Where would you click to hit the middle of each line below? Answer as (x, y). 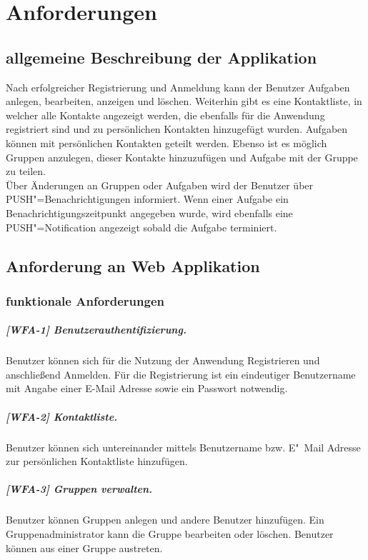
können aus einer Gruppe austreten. (84, 547)
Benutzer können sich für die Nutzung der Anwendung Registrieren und (163, 360)
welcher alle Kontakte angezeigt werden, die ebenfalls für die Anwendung (165, 115)
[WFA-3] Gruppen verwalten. (79, 489)
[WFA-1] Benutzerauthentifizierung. (96, 330)
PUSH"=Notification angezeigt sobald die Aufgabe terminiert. (141, 227)
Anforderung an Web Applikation (133, 265)
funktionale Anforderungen (85, 300)
